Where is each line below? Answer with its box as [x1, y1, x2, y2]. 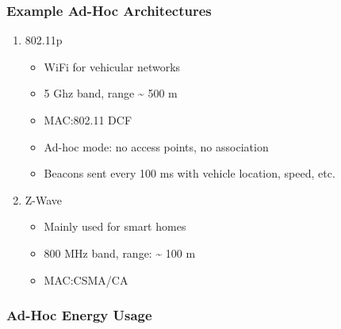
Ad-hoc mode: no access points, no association [44, 138, 269, 155]
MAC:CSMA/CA [44, 271, 128, 288]
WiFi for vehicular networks [44, 58, 181, 75]
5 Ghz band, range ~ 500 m [44, 85, 178, 101]
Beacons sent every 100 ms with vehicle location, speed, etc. [44, 165, 335, 182]
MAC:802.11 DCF [44, 112, 132, 128]
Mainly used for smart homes [44, 218, 186, 235]
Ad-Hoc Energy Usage [6, 305, 152, 325]
